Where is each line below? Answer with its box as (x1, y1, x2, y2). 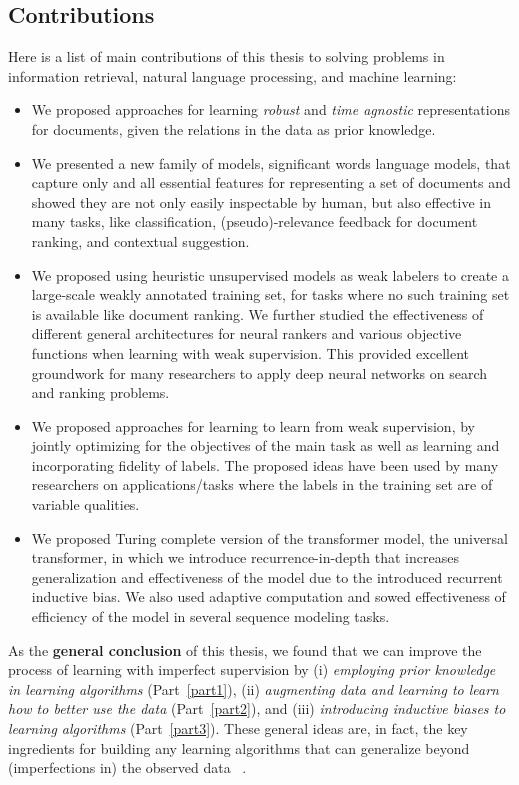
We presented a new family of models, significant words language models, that (31, 152, 511, 173)
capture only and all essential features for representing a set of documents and (31, 172, 511, 193)
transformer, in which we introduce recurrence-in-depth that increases (31, 547, 459, 568)
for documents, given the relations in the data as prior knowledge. (31, 118, 436, 139)
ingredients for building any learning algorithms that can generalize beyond (8, 737, 470, 758)
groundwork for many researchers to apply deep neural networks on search (31, 362, 488, 383)
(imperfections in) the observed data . (8, 757, 247, 778)
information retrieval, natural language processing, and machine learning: (8, 65, 457, 86)
